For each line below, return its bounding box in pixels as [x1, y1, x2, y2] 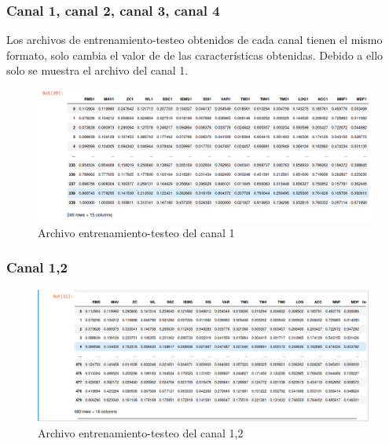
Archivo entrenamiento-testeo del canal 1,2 [38, 425, 244, 441]
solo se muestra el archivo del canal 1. [6, 62, 189, 79]
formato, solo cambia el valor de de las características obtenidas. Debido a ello [6, 46, 383, 63]
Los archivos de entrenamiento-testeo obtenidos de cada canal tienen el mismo [6, 31, 383, 48]
